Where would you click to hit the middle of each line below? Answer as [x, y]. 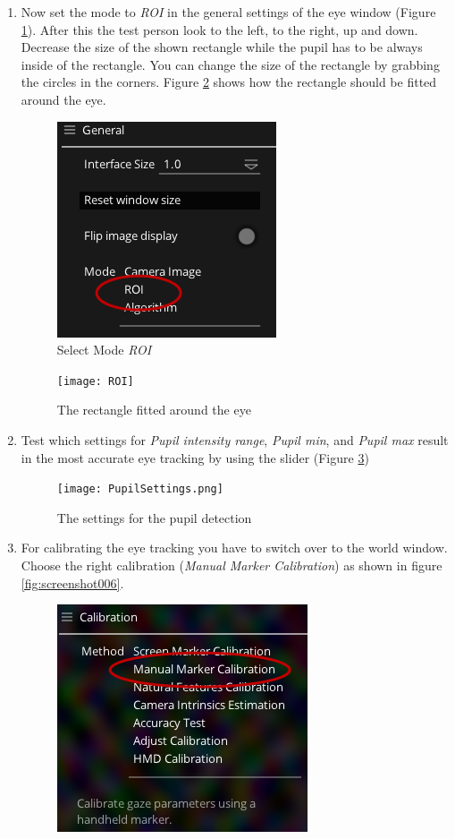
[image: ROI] [95, 381]
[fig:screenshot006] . [72, 582]
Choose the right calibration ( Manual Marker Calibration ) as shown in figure [232, 565]
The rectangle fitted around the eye [154, 410]
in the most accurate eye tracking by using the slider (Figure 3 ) [195, 457]
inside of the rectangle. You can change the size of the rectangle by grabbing [230, 64]
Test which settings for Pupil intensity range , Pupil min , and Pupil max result [235, 440]
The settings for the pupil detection [154, 517]
